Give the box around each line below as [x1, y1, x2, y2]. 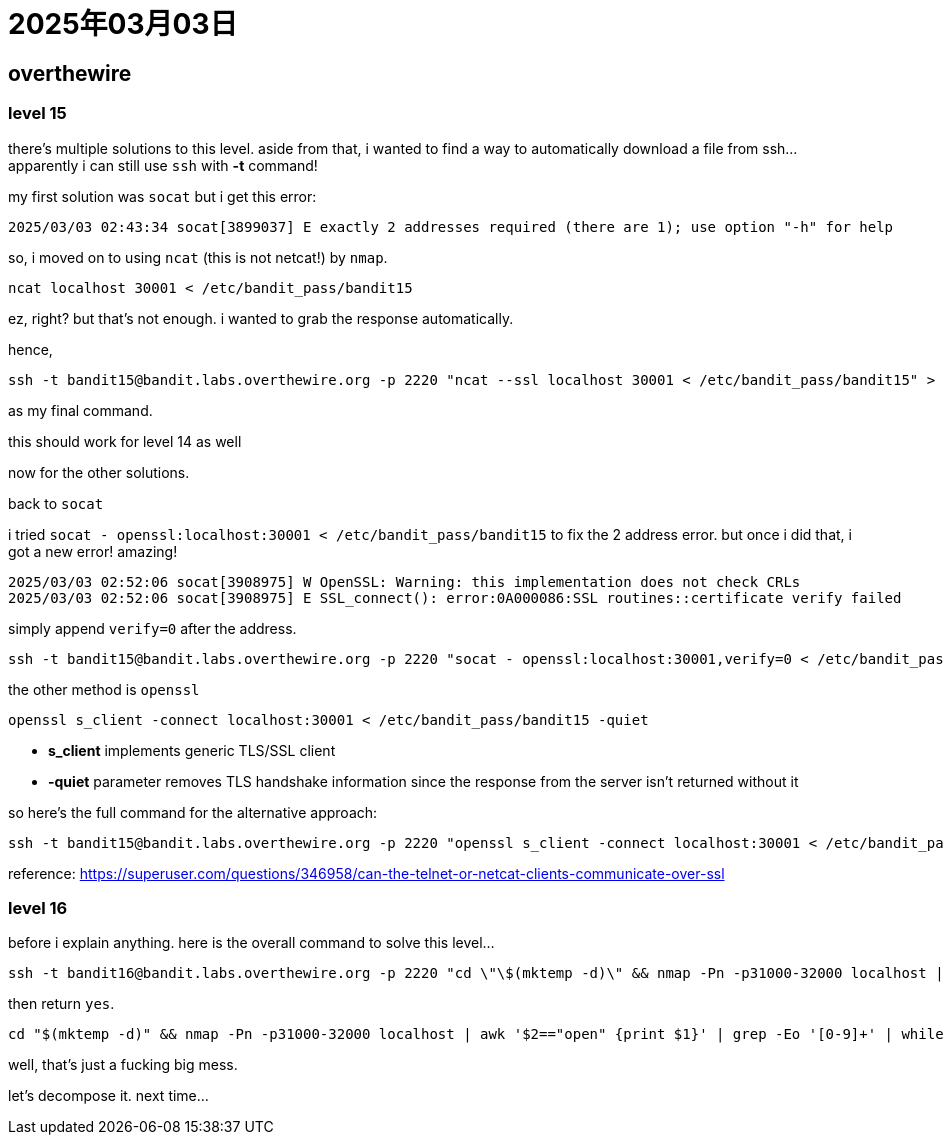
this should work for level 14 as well [8, 432, 242, 450]
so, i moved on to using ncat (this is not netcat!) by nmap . [8, 248, 388, 266]
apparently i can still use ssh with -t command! [8, 156, 318, 174]
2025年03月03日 [8, 7, 238, 41]
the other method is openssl [8, 680, 200, 698]
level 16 [8, 897, 68, 918]
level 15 [8, 103, 67, 124]
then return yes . [8, 995, 115, 1013]
